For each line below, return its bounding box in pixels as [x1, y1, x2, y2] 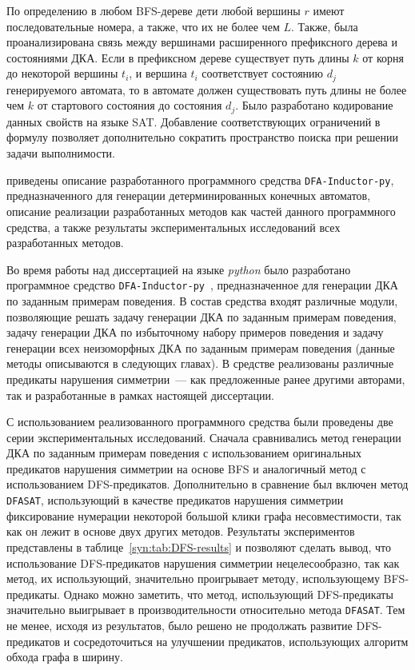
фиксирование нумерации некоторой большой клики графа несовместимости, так [6, 507, 401, 524]
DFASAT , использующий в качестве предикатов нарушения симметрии [6, 492, 344, 508]
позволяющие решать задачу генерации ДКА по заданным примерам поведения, [6, 308, 397, 325]
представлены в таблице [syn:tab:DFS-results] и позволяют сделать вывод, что [6, 538, 391, 555]
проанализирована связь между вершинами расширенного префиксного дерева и [6, 34, 397, 50]
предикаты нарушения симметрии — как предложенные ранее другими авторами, [6, 370, 405, 387]
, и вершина [129, 65, 187, 82]
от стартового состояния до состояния [37, 97, 222, 114]
